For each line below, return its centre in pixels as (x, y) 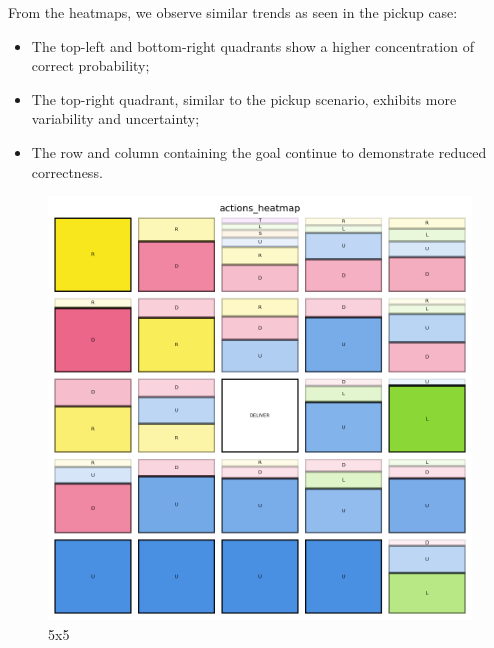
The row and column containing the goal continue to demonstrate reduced (259, 151)
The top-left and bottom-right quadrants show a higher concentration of (252, 45)
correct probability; (90, 65)
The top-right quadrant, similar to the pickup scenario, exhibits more (244, 98)
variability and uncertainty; (115, 118)
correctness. (67, 171)
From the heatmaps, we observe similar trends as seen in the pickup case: (233, 12)
